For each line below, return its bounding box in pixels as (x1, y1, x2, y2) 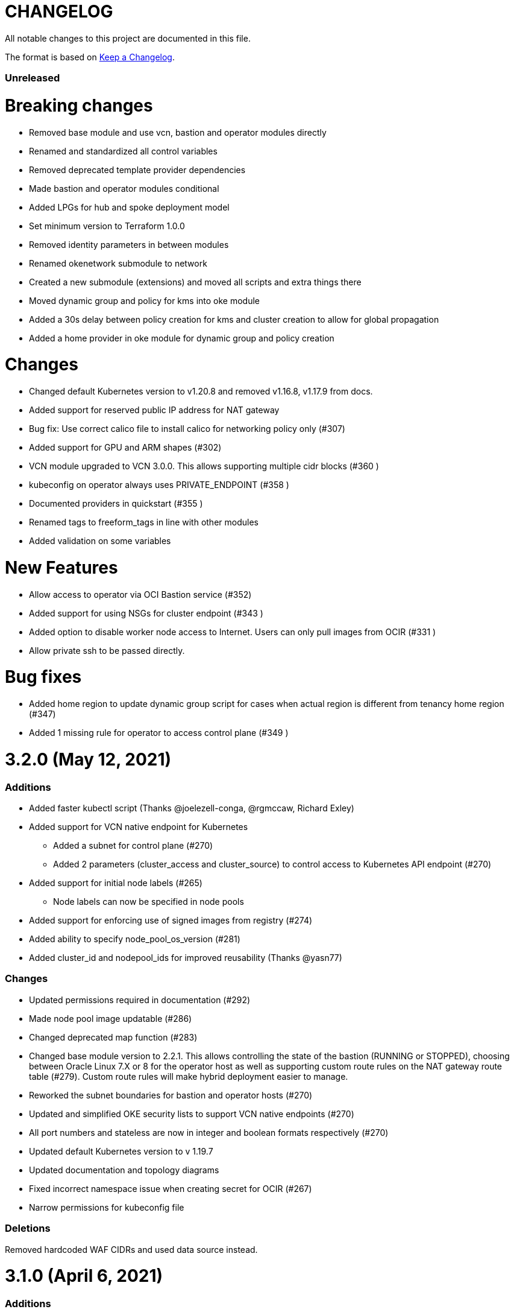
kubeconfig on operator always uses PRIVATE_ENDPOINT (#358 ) (29, 480, 289, 490)
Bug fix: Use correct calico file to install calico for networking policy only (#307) (29, 423, 345, 434)
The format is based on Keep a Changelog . (5, 51, 175, 62)
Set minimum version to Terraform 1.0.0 (29, 220, 185, 231)
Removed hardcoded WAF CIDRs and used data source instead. (5, 1244, 258, 1255)
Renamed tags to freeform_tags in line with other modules (29, 517, 259, 528)
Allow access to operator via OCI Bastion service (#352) (29, 589, 252, 600)
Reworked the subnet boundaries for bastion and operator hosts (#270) (29, 1089, 313, 1100)
